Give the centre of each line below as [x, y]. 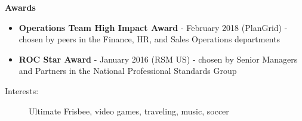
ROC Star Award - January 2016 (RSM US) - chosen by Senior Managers [158, 59]
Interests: [22, 90]
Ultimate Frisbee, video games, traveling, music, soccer [129, 111]
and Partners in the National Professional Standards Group [128, 71]
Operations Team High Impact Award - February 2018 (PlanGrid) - [153, 27]
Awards [20, 7]
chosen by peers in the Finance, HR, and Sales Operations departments [150, 39]
